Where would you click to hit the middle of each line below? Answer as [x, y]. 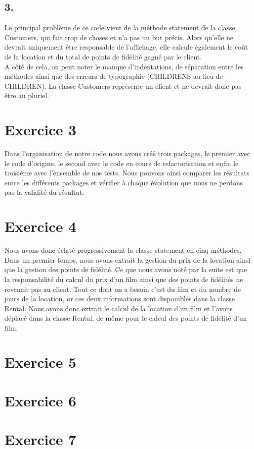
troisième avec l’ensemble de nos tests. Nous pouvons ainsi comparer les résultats [127, 173]
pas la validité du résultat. [44, 192]
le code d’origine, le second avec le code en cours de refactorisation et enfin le [122, 163]
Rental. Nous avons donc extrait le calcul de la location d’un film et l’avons [119, 308]
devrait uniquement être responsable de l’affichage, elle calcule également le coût [126, 47]
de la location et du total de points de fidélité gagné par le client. [103, 56]
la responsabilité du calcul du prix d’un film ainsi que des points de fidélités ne [124, 279]
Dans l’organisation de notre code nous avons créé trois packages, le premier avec [127, 153]
